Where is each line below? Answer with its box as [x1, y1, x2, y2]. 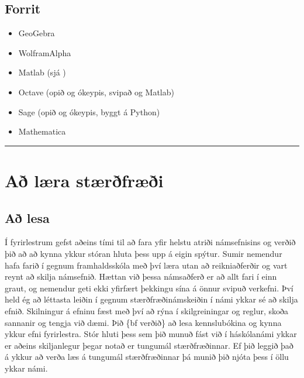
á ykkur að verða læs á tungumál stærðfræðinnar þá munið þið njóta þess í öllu [5, 350, 289, 363]
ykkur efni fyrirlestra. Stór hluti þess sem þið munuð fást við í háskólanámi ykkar [5, 328, 297, 340]
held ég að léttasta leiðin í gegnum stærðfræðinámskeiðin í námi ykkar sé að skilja [5, 293, 298, 305]
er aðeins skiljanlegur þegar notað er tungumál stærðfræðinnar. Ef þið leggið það [5, 339, 293, 351]
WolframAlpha [18, 46, 71, 59]
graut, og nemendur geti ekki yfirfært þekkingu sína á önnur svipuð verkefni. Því [5, 281, 293, 294]
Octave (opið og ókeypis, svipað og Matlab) [18, 85, 174, 98]
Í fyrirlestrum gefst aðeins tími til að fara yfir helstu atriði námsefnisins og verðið [5, 236, 296, 248]
